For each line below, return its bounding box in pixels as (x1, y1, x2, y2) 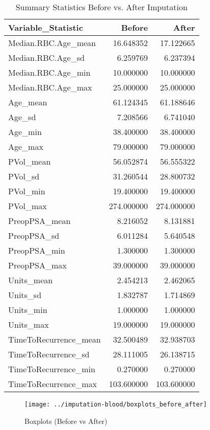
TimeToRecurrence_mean (8, 333, 101, 345)
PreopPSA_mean (8, 215, 71, 227)
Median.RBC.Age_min (8, 66, 91, 78)
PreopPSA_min (8, 244, 65, 256)
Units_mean (8, 274, 53, 286)
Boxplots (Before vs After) (24, 415, 108, 426)
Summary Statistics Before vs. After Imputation (15, 1, 188, 13)
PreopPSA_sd (8, 230, 60, 241)
